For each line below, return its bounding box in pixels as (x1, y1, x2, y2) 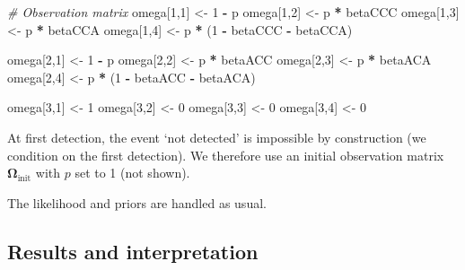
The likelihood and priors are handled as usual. (7, 193, 267, 212)
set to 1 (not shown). (75, 163, 190, 182)
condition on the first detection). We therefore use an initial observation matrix (7, 145, 444, 164)
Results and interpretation (7, 237, 259, 265)
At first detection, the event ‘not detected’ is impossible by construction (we (7, 127, 426, 146)
